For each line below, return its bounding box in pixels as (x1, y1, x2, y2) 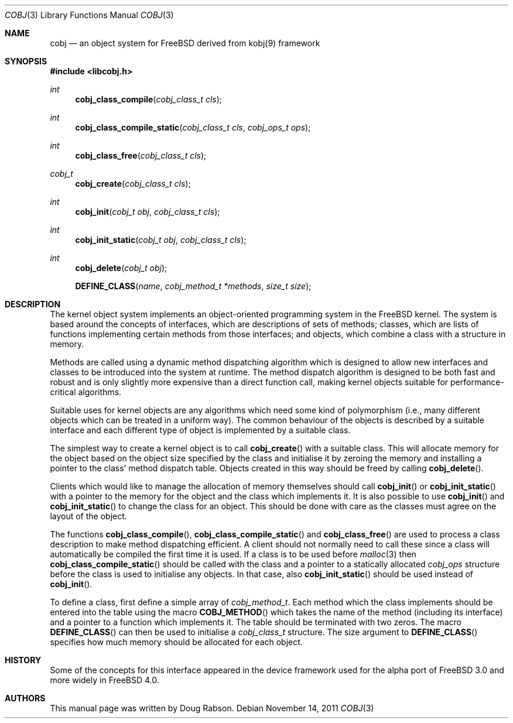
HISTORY (5, 655, 42, 665)
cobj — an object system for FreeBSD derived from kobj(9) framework (50, 38, 320, 48)
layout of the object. (50, 511, 127, 521)
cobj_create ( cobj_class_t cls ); (75, 179, 191, 189)
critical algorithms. (50, 387, 122, 397)
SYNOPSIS (5, 56, 47, 66)
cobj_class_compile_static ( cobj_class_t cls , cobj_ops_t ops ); (75, 122, 311, 132)
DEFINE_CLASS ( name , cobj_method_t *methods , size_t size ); (75, 281, 312, 291)
